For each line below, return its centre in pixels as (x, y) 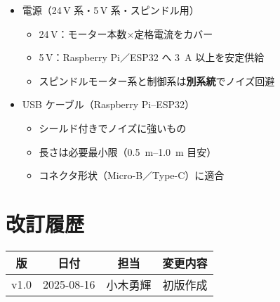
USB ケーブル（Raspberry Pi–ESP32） (108, 104)
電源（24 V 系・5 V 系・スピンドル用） (111, 10)
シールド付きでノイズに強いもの (113, 127)
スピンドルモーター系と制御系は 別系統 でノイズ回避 (157, 80)
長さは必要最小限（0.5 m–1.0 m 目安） (128, 151)
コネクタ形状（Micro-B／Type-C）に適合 (132, 175)
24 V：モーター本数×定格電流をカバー (126, 33)
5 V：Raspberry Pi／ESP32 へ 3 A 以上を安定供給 (152, 57)
